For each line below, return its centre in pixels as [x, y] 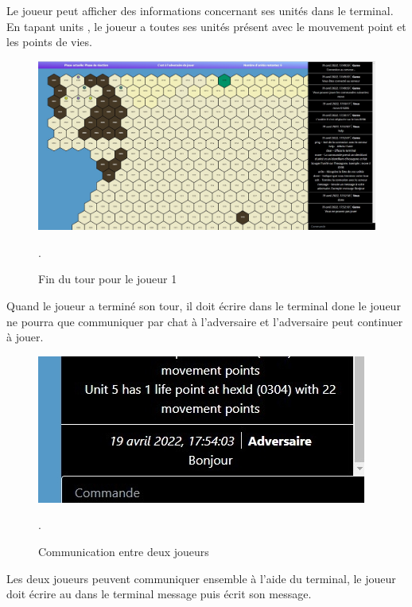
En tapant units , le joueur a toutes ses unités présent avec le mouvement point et [206, 26]
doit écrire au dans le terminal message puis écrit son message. [159, 594]
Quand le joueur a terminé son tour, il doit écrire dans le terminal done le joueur [204, 305]
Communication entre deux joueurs [124, 551]
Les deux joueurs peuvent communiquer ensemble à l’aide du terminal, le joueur [201, 578]
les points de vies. [49, 42]
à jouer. [25, 337]
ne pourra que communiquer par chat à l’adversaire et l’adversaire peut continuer [205, 321]
